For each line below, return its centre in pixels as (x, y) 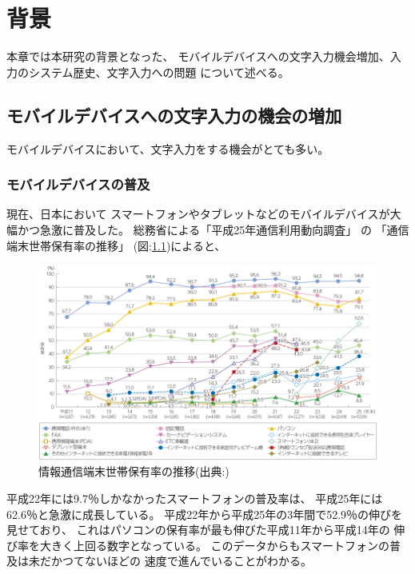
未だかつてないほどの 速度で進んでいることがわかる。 (170, 561)
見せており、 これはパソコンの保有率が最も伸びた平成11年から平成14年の (198, 530)
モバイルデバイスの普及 (78, 184)
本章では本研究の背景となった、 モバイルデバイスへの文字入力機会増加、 (198, 56)
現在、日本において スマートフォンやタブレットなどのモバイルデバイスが (198, 214)
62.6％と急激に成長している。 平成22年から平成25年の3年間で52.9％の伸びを (205, 514)
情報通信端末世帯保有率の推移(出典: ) (134, 471)
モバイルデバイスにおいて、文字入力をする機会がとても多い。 (168, 148)
